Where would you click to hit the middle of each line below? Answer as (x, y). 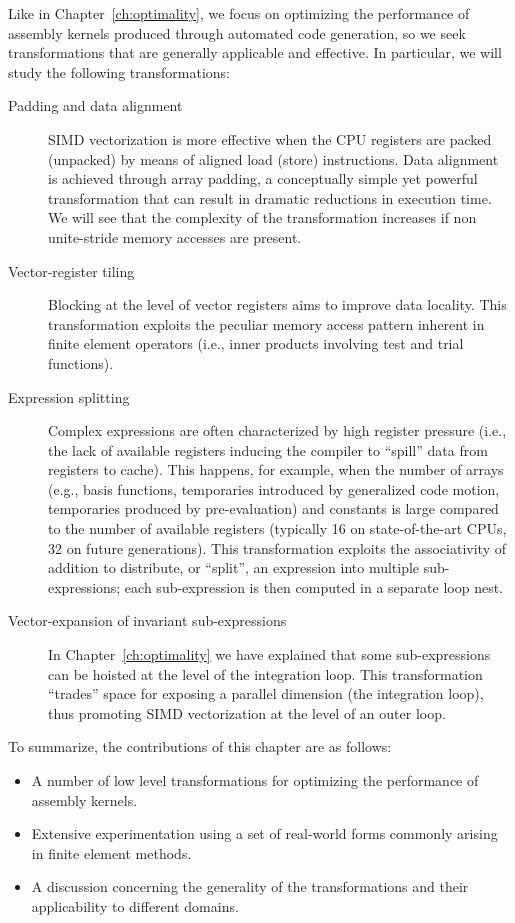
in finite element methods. (111, 852)
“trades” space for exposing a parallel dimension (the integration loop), (266, 693)
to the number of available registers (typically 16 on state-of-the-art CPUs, (277, 528)
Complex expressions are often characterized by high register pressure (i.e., (277, 430)
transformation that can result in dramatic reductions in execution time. (270, 197)
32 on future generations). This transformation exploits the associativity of (277, 547)
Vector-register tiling (71, 270)
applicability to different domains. (135, 905)
